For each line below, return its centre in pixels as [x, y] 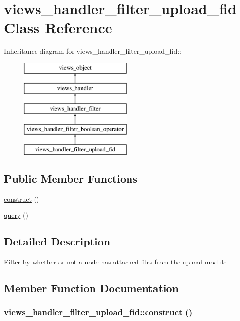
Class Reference [58, 28]
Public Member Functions [71, 178]
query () [16, 215]
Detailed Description [57, 241]
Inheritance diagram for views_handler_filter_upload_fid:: [92, 51]
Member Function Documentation [92, 288]
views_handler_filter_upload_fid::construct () [98, 312]
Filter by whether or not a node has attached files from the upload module [115, 262]
